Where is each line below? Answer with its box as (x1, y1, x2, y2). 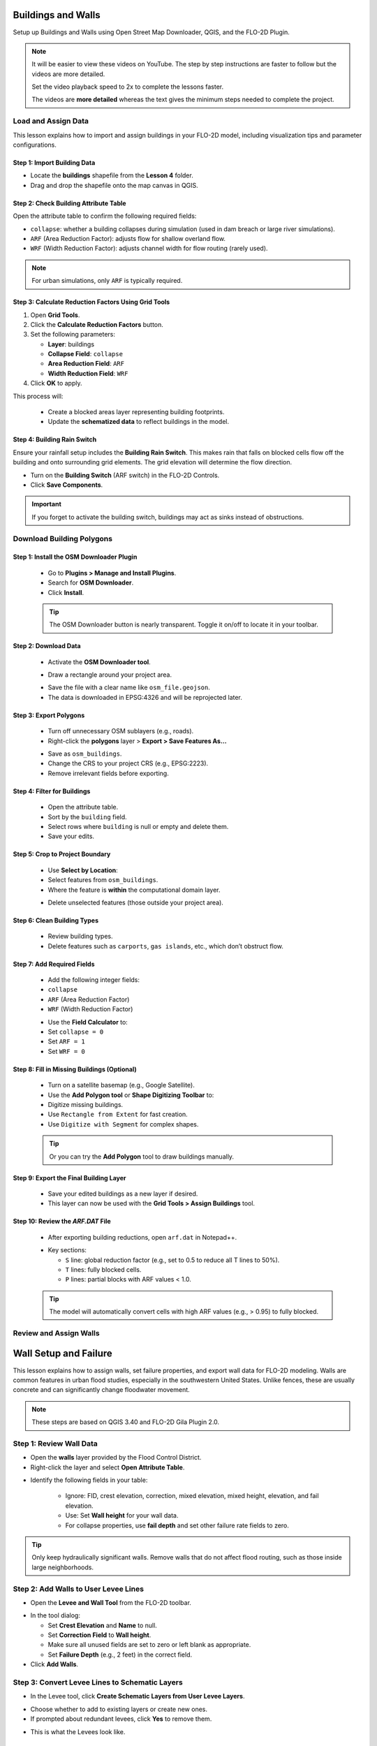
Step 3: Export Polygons (13, 711, 85, 719)
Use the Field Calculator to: (47, 1018, 128, 1026)
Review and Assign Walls (13, 1328, 101, 1337)
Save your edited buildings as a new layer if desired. (47, 1189, 198, 1198)
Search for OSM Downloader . (47, 578, 134, 587)
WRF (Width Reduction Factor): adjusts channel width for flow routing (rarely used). (30, 244, 268, 253)
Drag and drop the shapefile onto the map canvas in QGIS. (30, 181, 198, 189)
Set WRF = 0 (47, 1047, 85, 1055)
